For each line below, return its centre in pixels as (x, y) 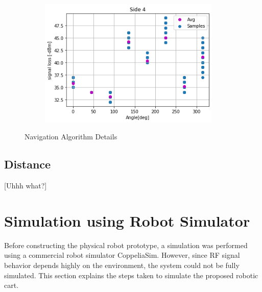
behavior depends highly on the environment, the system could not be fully (122, 265)
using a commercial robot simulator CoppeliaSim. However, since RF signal (122, 255)
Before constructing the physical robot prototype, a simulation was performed (126, 245)
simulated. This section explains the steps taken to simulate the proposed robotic (131, 275)
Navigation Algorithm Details (71, 137)
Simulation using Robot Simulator (127, 220)
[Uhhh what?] (26, 186)
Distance (28, 164)
